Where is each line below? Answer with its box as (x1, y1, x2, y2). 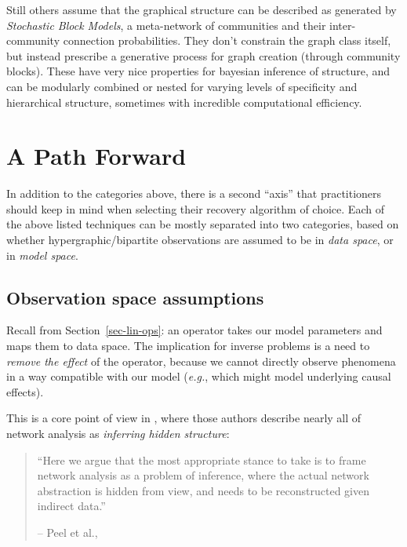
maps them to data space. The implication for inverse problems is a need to (6, 337, 370, 354)
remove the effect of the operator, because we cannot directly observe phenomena (6, 352, 396, 369)
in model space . (6, 246, 78, 263)
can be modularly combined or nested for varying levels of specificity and (6, 78, 358, 94)
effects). (6, 383, 44, 399)
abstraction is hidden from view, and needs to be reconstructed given (37, 482, 369, 498)
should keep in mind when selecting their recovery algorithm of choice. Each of (6, 200, 384, 217)
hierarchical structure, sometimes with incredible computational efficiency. (6, 93, 362, 110)
